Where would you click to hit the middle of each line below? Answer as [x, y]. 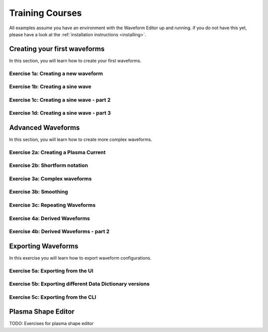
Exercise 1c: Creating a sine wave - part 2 [60, 100]
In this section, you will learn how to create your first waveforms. [75, 61]
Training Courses [45, 13]
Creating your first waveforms [57, 49]
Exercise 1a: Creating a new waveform [56, 73]
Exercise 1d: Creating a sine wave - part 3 [60, 113]
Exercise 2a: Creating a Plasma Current [58, 152]
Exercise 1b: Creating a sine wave [50, 87]
